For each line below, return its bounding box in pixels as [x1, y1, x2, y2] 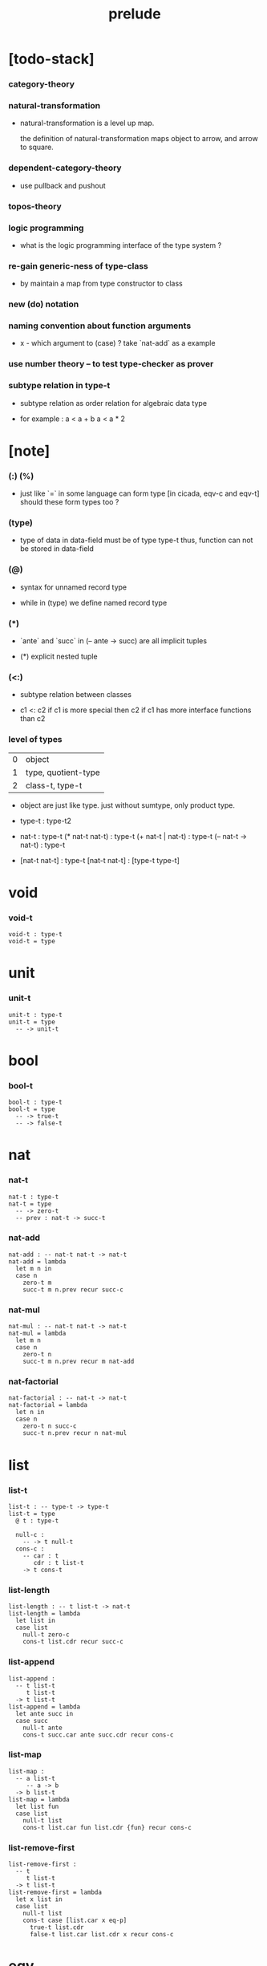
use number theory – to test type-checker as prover [8, 359, 214, 370]
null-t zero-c [22, 1631, 70, 1639]
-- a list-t [15, 1774, 56, 1782]
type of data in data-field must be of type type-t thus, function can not [19, 535, 253, 545]
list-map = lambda [8, 1795, 70, 1803]
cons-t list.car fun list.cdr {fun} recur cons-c [22, 1823, 192, 1831]
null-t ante [22, 1724, 63, 1732]
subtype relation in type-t [8, 380, 111, 391]
